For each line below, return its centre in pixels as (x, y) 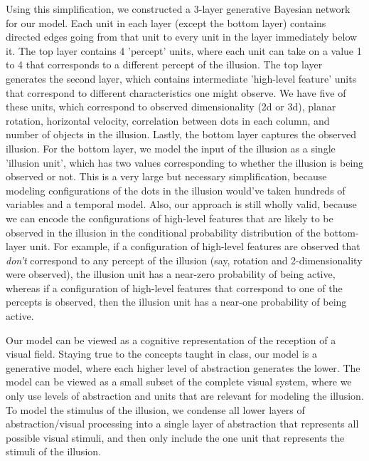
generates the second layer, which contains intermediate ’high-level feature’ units (181, 78)
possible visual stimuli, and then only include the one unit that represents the (175, 437)
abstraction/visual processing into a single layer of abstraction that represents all (182, 424)
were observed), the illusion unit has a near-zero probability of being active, (171, 274)
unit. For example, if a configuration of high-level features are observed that (195, 246)
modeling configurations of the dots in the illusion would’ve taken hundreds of (176, 190)
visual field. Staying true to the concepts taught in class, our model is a (161, 354)
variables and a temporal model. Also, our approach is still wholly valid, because (181, 204)
